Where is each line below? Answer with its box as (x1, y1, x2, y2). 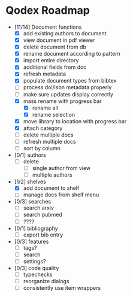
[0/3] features (14, 238, 49, 245)
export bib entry (23, 231, 64, 238)
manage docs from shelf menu (23, 191, 99, 198)
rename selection (32, 111, 75, 118)
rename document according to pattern (23, 50, 121, 57)
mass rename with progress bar (23, 97, 102, 105)
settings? (23, 257, 46, 265)
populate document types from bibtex (23, 77, 117, 84)
